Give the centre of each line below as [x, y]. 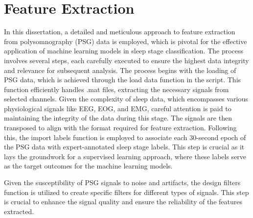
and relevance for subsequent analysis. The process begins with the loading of [120, 70]
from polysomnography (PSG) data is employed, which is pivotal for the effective [126, 41]
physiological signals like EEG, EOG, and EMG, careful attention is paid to [118, 108]
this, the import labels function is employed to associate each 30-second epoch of [125, 137]
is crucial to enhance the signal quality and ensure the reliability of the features [123, 202]
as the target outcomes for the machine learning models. [88, 166]
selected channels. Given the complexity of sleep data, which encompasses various [126, 99]
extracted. [19, 211]
